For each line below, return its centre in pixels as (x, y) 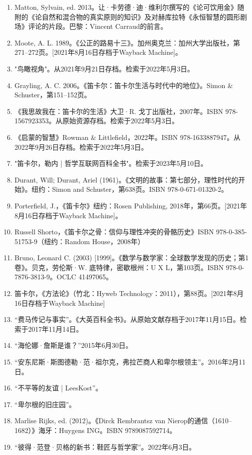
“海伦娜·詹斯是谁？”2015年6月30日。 (73, 345)
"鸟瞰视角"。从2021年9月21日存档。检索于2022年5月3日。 (104, 68)
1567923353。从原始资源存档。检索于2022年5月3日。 (96, 121)
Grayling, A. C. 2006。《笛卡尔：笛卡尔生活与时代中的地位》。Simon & (124, 85)
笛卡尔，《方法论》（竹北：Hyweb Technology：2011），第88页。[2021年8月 (129, 293)
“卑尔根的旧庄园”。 (45, 404)
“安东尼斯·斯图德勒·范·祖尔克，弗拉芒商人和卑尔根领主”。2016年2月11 (130, 362)
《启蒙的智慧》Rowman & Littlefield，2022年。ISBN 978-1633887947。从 (127, 137)
